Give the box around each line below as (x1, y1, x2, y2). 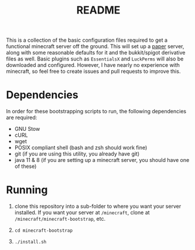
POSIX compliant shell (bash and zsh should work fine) (14, 144, 148, 151)
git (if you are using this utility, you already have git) (14, 150, 140, 157)
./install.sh (14, 239, 47, 245)
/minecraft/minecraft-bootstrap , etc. (14, 215, 106, 222)
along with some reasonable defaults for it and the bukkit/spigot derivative (6, 49, 186, 56)
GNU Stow (14, 126, 40, 133)
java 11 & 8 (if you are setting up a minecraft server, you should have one (14, 157, 190, 164)
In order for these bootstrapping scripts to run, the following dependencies (6, 108, 186, 115)
